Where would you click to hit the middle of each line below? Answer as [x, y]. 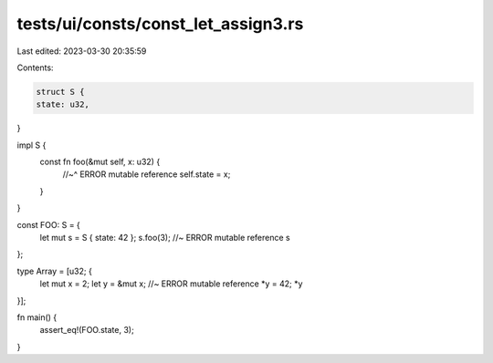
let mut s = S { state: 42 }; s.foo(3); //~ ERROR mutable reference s [165, 238]
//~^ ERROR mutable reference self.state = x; [147, 174]
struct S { [60, 92]
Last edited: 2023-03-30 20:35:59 [82, 51]
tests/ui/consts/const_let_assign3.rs [160, 24]
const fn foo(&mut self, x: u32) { [100, 162]
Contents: [35, 67]
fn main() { [37, 317]
